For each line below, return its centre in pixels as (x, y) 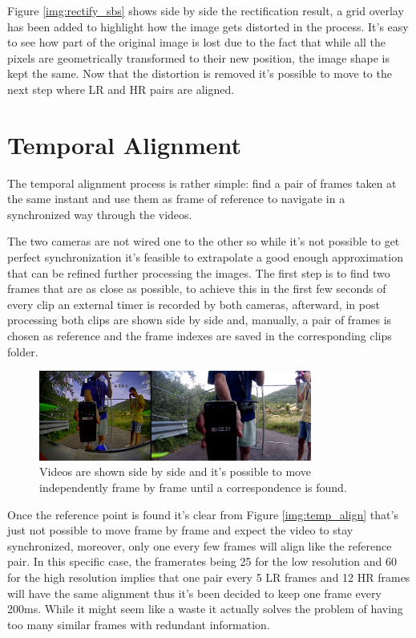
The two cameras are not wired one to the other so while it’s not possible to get (204, 241)
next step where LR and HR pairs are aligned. (121, 89)
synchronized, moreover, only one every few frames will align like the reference (200, 545)
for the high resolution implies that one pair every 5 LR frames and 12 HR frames (209, 577)
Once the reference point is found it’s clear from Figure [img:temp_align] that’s (203, 514)
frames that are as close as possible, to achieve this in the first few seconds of (197, 289)
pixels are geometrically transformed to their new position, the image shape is (198, 57)
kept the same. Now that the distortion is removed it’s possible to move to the (200, 73)
